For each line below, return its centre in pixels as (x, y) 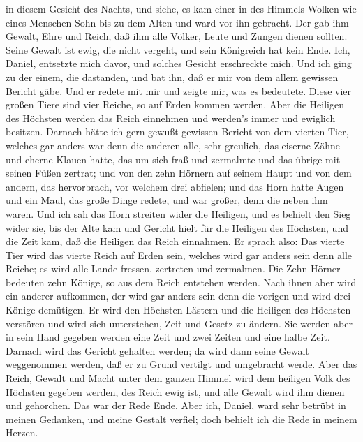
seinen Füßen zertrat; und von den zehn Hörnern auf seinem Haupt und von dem (179, 173)
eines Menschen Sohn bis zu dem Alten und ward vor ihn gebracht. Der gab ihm (177, 22)
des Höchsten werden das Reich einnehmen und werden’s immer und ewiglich (171, 118)
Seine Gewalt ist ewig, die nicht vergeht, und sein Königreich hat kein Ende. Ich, (178, 49)
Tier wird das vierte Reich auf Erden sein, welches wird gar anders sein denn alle (179, 255)
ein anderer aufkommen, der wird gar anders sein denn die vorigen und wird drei (178, 296)
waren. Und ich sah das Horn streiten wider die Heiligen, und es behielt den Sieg (178, 213)
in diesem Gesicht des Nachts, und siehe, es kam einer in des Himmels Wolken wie (181, 8)
